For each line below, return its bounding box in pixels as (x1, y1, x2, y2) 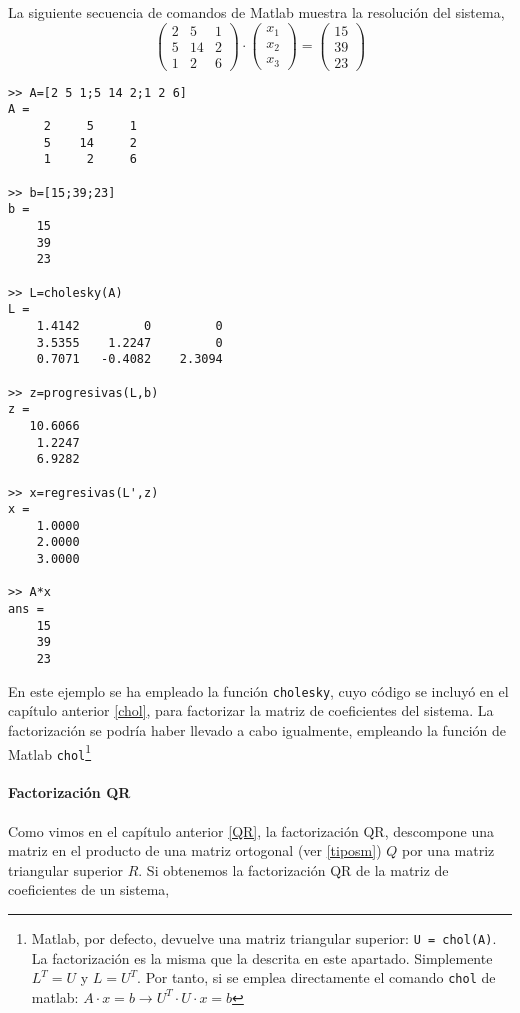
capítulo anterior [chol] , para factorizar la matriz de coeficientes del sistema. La (8, 700, 494, 721)
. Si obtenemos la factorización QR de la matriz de (138, 859, 449, 880)
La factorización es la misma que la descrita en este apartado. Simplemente (31, 947, 493, 968)
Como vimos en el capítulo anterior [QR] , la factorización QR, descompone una (8, 820, 494, 841)
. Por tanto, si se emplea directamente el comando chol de (137, 967, 496, 988)
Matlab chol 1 (8, 740, 92, 764)
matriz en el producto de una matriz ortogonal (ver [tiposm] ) (8, 840, 382, 861)
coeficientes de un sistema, (8, 879, 170, 900)
